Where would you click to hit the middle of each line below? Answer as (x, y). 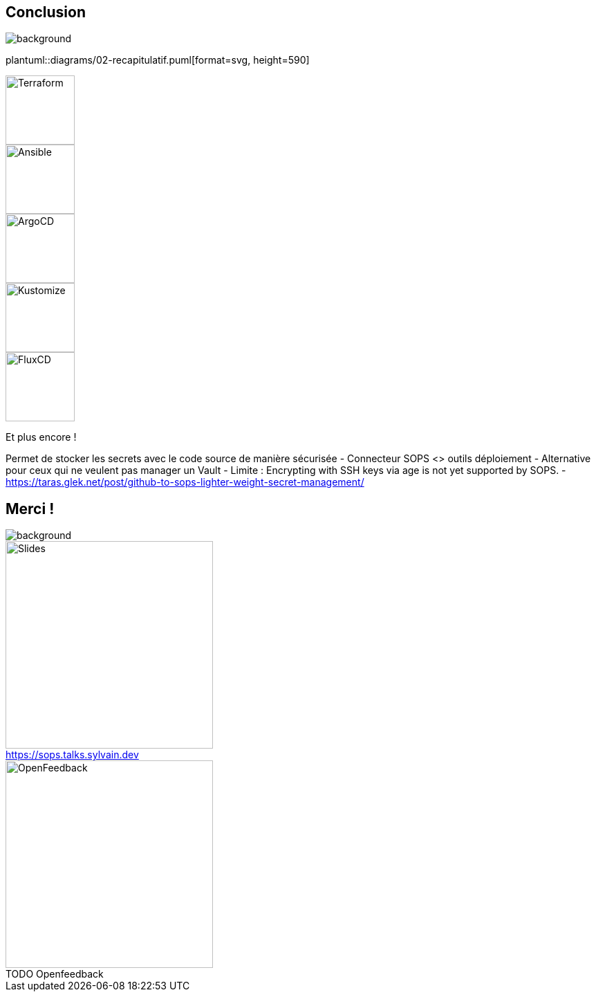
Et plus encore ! (41, 437)
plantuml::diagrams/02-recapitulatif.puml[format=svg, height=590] (158, 60)
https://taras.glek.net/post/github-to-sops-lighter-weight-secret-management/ (185, 482)
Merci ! (30, 509)
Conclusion (46, 12)
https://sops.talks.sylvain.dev (72, 755)
